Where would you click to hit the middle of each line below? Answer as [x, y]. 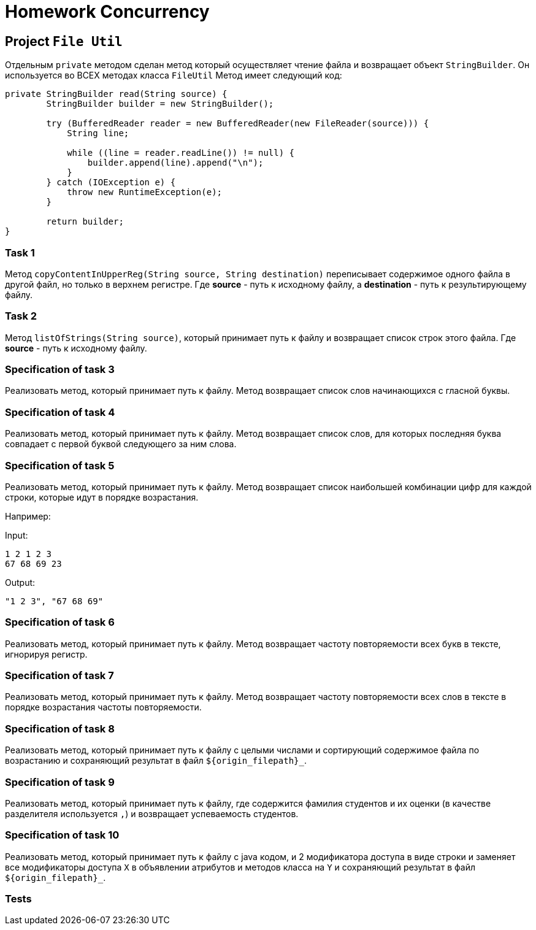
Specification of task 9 [60, 782]
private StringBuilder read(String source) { [116, 94]
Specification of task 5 [60, 465]
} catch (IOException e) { [111, 183]
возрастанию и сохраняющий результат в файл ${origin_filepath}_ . [156, 761]
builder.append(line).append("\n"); [175, 163]
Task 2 [21, 316]
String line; [98, 133]
